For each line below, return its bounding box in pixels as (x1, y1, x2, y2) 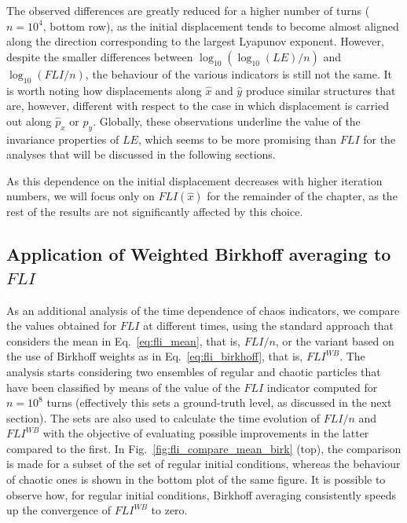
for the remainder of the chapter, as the (207, 188, 398, 204)
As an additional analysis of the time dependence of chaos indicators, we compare (6, 302, 400, 318)
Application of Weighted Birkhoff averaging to (6, 242, 391, 266)
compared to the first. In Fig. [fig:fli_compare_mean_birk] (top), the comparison (6, 440, 401, 456)
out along (6, 112, 52, 129)
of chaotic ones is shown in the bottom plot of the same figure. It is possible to (6, 471, 386, 488)
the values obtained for (6, 317, 117, 334)
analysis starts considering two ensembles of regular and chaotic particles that (6, 363, 381, 379)
